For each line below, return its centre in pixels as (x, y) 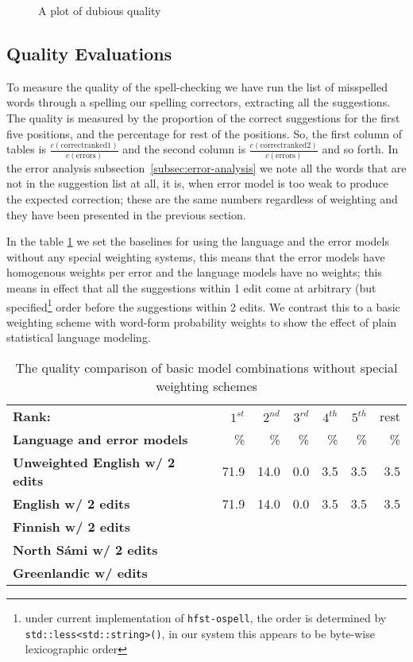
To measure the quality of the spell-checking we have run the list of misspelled (197, 86)
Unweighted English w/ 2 (94, 462)
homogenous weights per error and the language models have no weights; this (195, 272)
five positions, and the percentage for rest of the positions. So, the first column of (205, 133)
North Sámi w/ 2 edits (85, 549)
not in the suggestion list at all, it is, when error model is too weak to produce (197, 183)
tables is (26, 149)
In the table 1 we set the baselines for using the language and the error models (198, 241)
